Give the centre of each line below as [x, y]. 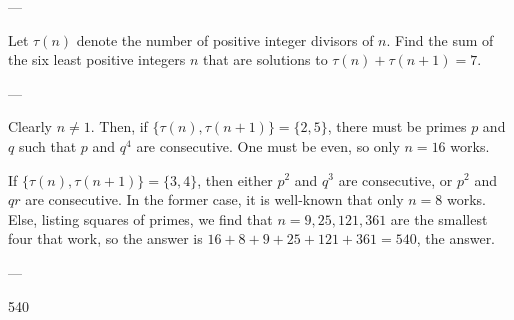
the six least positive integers [97, 59]
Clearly [30, 126]
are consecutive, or [395, 179]
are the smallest [439, 218]
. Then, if [119, 126]
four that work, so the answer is [105, 238]
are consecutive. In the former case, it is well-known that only [214, 199]
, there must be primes [397, 126]
